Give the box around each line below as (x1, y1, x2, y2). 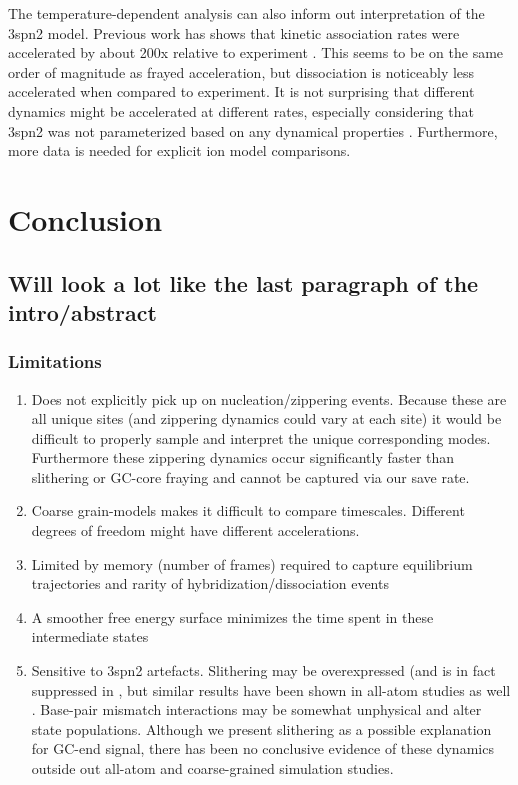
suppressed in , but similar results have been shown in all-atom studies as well (31, 679, 511, 700)
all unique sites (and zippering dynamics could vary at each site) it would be (31, 408, 502, 429)
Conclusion (8, 198, 163, 239)
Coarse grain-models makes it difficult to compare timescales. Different (31, 500, 465, 521)
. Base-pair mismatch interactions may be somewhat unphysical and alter (31, 699, 482, 720)
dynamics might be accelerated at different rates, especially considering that (8, 100, 474, 121)
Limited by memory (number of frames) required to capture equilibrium (31, 553, 473, 574)
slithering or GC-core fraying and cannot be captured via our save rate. (31, 466, 470, 487)
